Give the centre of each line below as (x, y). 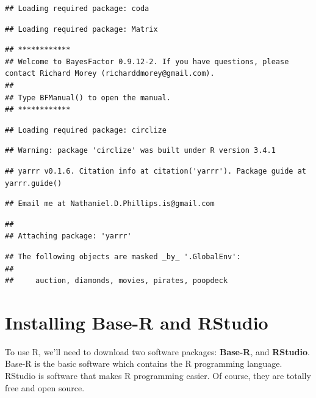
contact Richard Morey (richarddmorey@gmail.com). (110, 74)
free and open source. (45, 387)
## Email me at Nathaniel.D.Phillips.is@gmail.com (110, 204)
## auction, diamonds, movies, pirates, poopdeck (117, 281)
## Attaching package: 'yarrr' (68, 236)
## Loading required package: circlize (86, 130)
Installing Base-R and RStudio (137, 322)
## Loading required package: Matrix (81, 29)
